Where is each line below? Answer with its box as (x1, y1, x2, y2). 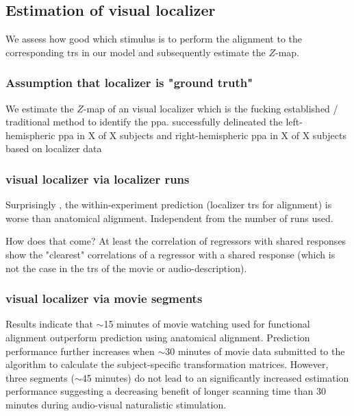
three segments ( (5, 370, 75, 384)
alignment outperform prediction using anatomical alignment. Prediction (5, 330, 310, 344)
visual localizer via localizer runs (5, 170, 190, 187)
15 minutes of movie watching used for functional (103, 317, 310, 331)
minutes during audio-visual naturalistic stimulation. (5, 397, 227, 411)
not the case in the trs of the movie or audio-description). (5, 260, 247, 275)
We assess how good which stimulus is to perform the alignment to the (5, 32, 303, 46)
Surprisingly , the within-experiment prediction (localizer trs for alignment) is (5, 197, 332, 212)
